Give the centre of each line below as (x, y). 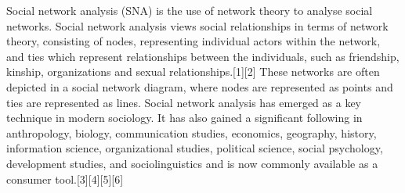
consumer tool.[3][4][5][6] (65, 179)
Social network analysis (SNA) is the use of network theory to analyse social (190, 10)
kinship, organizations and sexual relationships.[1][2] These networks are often (193, 71)
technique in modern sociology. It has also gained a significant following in (184, 118)
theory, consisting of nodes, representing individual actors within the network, (193, 41)
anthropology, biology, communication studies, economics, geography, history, (192, 132)
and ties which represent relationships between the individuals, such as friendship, (203, 56)
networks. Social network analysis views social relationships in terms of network (197, 25)
